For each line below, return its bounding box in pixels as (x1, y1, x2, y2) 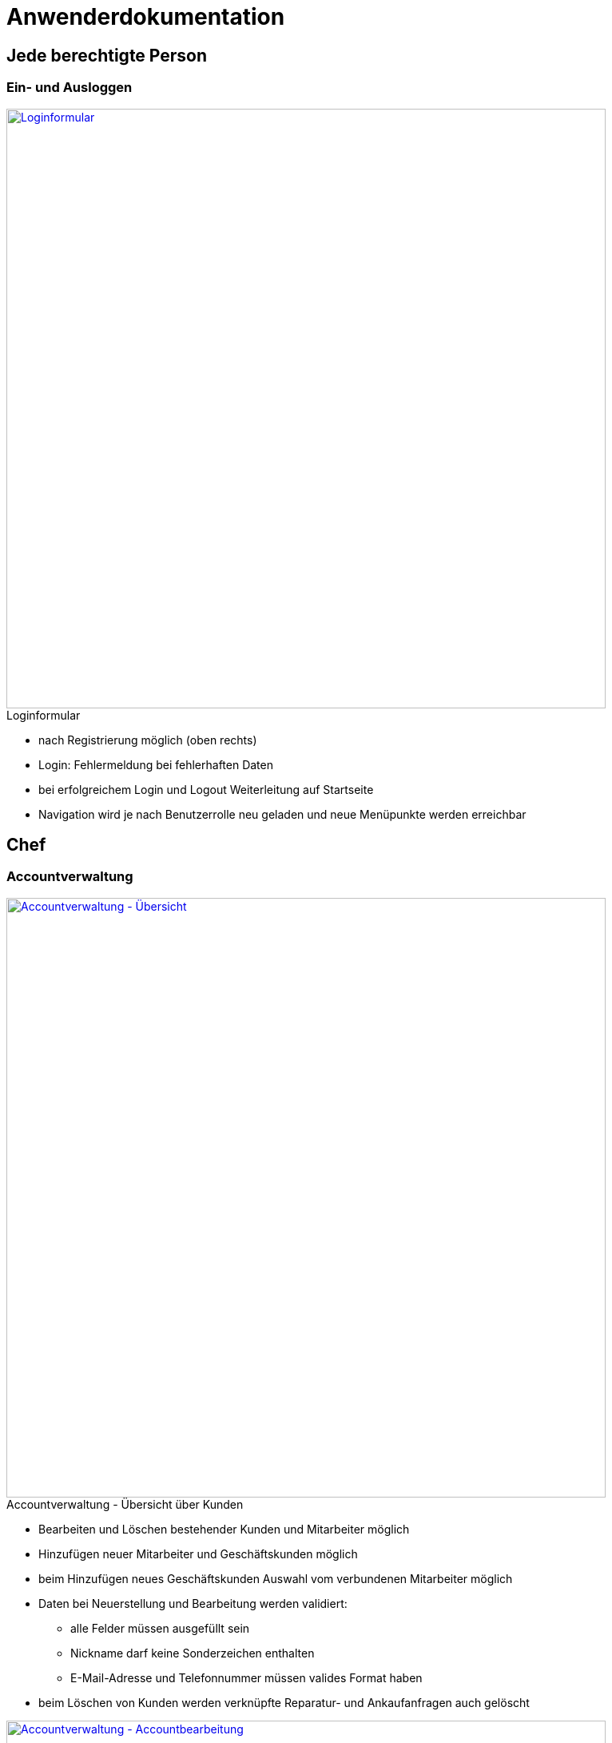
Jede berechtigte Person (6, 45, 208, 66)
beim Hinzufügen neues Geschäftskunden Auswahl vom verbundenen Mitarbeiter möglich (38, 1571, 513, 1585)
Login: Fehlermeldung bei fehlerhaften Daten (38, 757, 273, 772)
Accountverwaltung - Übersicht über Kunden (6, 1497, 244, 1511)
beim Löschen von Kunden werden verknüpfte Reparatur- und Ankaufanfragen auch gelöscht (38, 1695, 530, 1709)
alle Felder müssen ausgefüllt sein (70, 1621, 250, 1635)
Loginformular (6, 708, 81, 722)
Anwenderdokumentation (6, 3, 285, 30)
